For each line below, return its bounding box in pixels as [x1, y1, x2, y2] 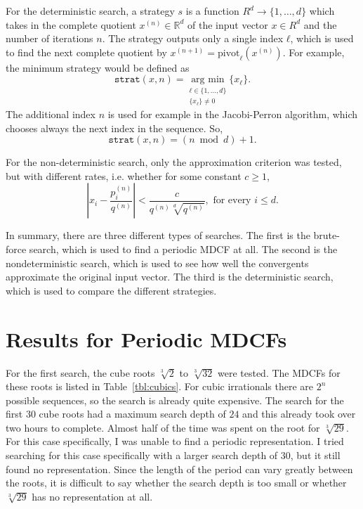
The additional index [6, 107, 95, 122]
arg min [191, 75, 225, 85]
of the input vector [187, 17, 268, 32]
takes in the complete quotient [6, 17, 136, 32]
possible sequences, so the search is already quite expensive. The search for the [6, 392, 344, 407]
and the [303, 17, 337, 32]
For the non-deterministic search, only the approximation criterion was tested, [6, 155, 342, 169]
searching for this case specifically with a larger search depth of [6, 448, 278, 463]
